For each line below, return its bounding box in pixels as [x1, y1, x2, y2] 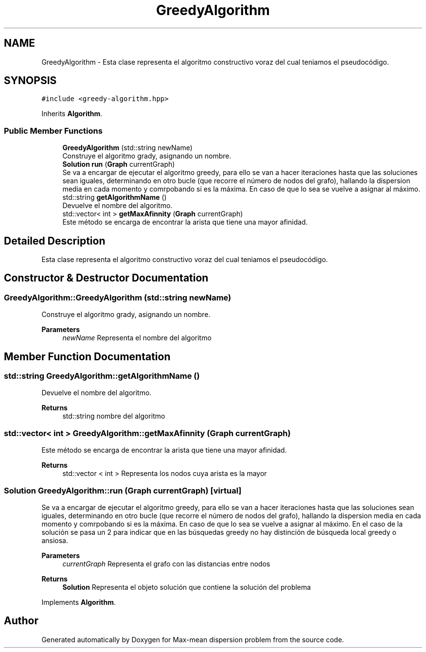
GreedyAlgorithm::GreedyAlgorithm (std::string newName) [4, 292, 231, 302]
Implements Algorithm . [41, 598, 116, 606]
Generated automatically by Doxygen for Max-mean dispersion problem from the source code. [41, 635, 344, 644]
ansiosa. [41, 536, 68, 545]
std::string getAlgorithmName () [62, 193, 167, 202]
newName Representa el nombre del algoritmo [62, 334, 212, 342]
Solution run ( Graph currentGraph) [62, 160, 175, 169]
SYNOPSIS [4, 74, 57, 87]
